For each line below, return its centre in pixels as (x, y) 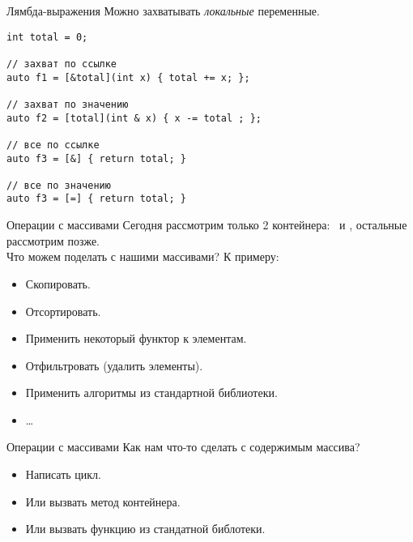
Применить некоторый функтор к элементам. (136, 338)
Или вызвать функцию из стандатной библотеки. (145, 529)
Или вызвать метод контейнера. (103, 501)
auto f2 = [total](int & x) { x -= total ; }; (134, 118)
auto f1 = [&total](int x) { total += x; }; (128, 77)
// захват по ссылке (62, 64)
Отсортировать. (63, 311)
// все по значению (59, 185)
